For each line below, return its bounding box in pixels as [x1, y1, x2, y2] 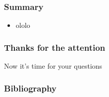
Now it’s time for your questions [4, 61, 103, 71]
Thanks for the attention [4, 41, 106, 53]
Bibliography [4, 82, 57, 94]
